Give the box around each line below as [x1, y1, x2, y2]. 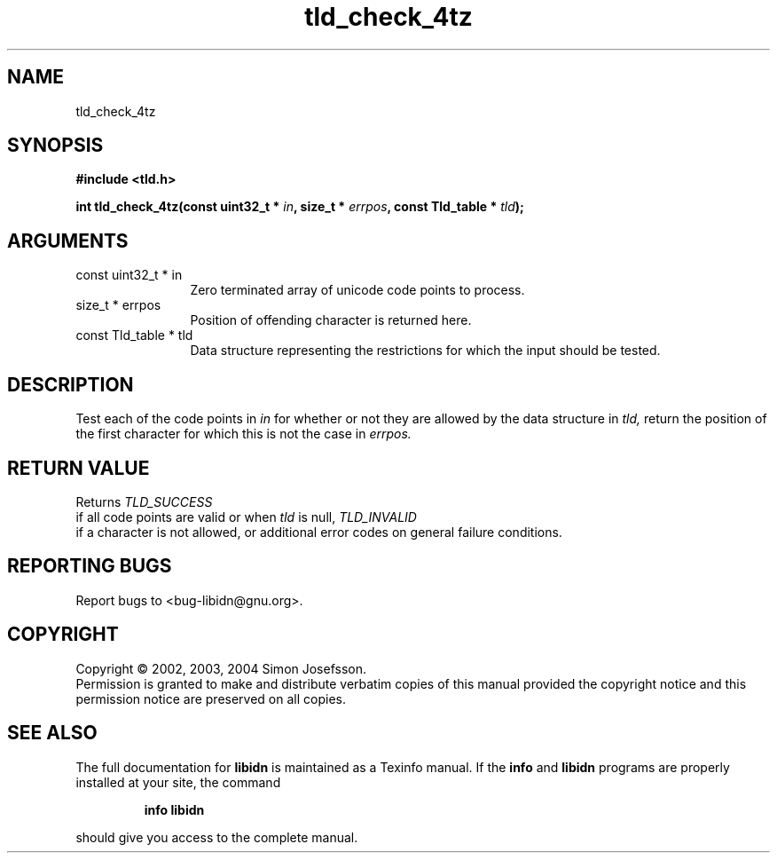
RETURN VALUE [7, 456, 150, 479]
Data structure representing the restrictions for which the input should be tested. [190, 343, 661, 359]
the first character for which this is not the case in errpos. [75, 426, 412, 442]
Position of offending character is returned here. [190, 312, 472, 328]
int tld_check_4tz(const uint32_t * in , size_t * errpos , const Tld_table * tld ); [75, 199, 524, 215]
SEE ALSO [7, 722, 98, 745]
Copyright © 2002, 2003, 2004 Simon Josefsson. [75, 660, 367, 676]
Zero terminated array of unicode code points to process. [190, 282, 525, 298]
